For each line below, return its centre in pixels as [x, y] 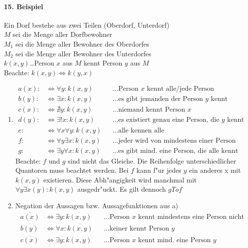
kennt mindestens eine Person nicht [191, 217]
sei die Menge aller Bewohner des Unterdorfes [83, 53]
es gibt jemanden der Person [161, 99]
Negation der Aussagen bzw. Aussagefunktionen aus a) [97, 205]
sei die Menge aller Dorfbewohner [62, 34]
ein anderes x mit [215, 170]
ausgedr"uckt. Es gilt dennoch [122, 189]
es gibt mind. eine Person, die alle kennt [178, 151]
